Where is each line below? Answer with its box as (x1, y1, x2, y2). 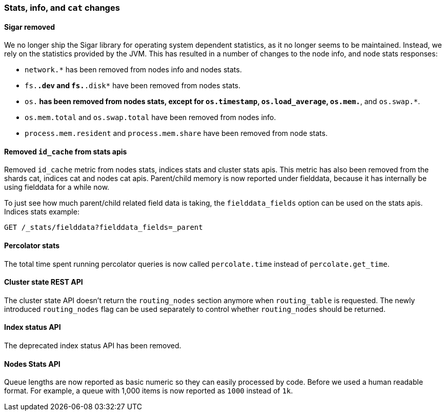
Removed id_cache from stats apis (4, 147, 127, 156)
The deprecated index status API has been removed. (4, 341, 181, 350)
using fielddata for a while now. (4, 183, 110, 192)
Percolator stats (4, 241, 60, 250)
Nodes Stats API (4, 359, 60, 368)
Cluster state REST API (4, 278, 83, 287)
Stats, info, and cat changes (4, 3, 120, 13)
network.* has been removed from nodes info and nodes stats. (25, 65, 242, 74)
